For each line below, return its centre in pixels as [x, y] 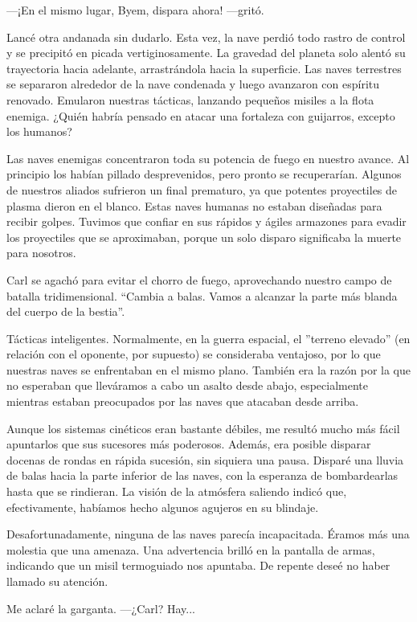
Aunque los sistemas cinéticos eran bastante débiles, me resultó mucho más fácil [203, 428]
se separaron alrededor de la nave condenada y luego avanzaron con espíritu [193, 84]
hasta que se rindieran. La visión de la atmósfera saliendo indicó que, [177, 491]
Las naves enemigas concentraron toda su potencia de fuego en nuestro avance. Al [208, 158]
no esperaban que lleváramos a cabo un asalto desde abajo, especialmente [187, 385]
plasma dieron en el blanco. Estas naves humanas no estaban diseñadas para [194, 205]
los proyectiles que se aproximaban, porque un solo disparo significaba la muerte [204, 237]
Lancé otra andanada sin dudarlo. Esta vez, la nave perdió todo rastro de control [206, 37]
